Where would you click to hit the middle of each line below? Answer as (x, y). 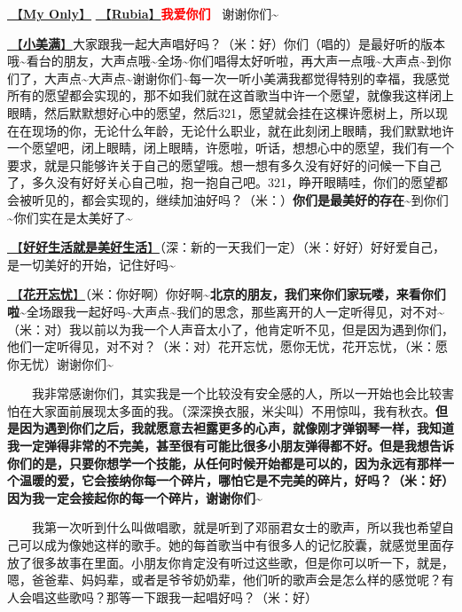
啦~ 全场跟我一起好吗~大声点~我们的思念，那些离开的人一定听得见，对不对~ (226, 311)
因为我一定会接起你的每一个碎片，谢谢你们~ (135, 497)
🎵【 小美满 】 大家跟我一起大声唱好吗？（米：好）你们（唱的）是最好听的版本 (226, 43)
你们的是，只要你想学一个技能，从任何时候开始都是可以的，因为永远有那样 (224, 463)
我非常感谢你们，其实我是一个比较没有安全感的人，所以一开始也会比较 (237, 393)
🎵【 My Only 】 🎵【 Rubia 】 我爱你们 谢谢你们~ (143, 13)
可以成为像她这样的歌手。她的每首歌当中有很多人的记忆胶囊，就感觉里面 (230, 545)
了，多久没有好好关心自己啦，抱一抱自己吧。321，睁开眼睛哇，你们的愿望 (221, 182)
